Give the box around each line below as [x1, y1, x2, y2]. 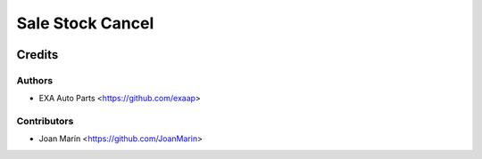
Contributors [16, 115, 74, 128]
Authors [16, 74, 54, 86]
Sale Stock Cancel [16, 13, 154, 33]
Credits [16, 47, 59, 62]
